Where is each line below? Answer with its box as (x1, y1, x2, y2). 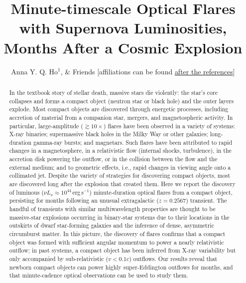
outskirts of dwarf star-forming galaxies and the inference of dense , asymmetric (9, 221, 214, 230)
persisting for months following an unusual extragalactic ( (9, 196, 159, 205)
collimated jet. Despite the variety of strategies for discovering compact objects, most (9, 171, 231, 180)
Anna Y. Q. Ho (11, 66, 58, 76)
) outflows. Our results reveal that (129, 255, 218, 263)
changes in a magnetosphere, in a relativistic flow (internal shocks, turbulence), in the (9, 146, 232, 155)
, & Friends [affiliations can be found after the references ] (60, 66, 235, 76)
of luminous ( (9, 188, 44, 196)
